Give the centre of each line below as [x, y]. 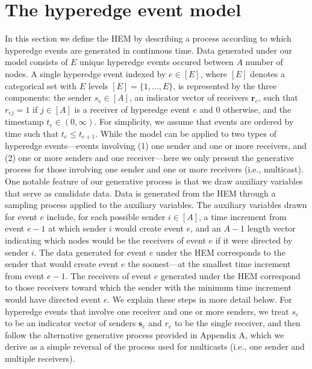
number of [264, 62]
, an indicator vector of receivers [189, 97]
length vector [271, 228]
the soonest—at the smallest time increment [209, 264]
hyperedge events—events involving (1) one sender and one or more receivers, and [156, 146]
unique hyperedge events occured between [157, 62]
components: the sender [48, 97]
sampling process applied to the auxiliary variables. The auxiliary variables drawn [156, 205]
